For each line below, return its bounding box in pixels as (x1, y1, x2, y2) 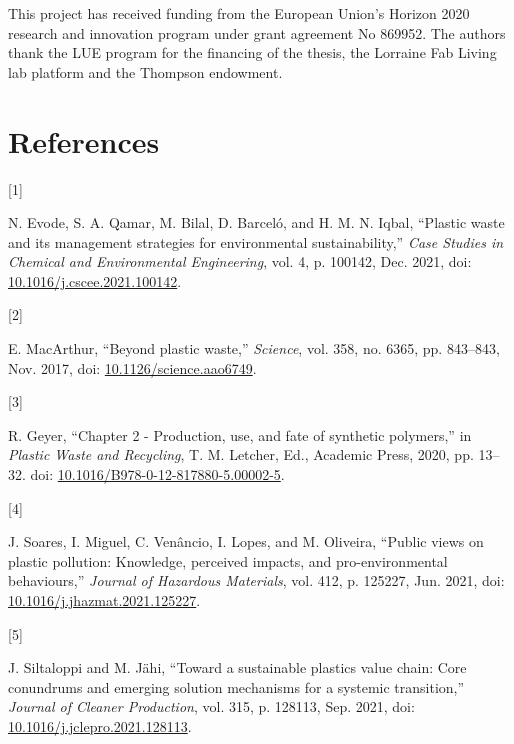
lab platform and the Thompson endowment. (8, 61, 283, 82)
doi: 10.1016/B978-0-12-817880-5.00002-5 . (30, 464, 285, 485)
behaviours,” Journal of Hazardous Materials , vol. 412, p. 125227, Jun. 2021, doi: (8, 570, 505, 591)
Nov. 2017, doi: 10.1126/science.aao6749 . (8, 357, 257, 378)
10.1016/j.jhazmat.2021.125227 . (8, 590, 201, 610)
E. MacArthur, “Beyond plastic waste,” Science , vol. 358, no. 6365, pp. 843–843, (8, 338, 500, 359)
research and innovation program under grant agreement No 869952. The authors (8, 22, 506, 43)
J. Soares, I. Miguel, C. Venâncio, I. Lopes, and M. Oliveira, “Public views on (8, 531, 484, 552)
